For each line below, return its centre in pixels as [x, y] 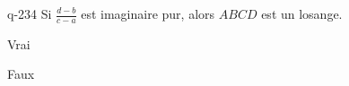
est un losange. [302, 13]
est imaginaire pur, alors [148, 13]
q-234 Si [30, 13]
